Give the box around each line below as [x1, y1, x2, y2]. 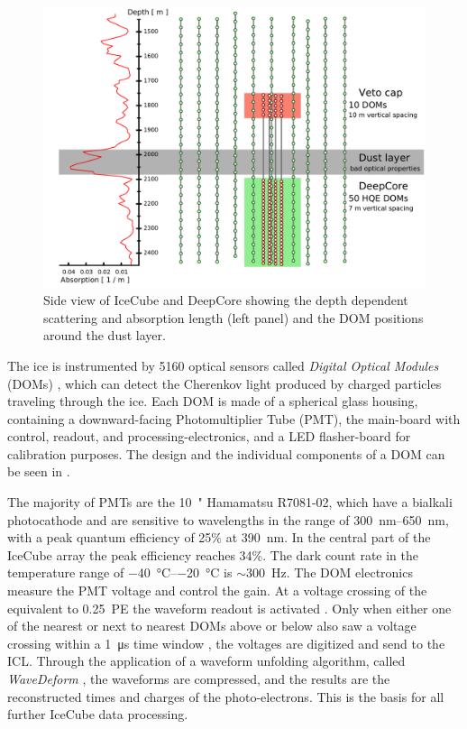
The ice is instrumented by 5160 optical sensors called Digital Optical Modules [7, 355, 439, 374]
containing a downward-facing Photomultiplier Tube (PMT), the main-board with [7, 409, 461, 428]
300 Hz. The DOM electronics [245, 563, 413, 582]
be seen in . [7, 462, 70, 481]
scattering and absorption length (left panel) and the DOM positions [43, 308, 424, 327]
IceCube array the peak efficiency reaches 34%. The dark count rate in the [7, 545, 418, 564]
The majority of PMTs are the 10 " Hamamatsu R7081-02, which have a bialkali [7, 493, 453, 512]
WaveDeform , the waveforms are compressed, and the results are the [7, 669, 390, 688]
